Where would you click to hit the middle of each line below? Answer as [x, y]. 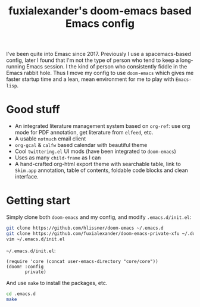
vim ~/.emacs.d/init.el [36, 239]
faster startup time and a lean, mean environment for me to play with [90, 79]
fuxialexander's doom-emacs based [100, 11]
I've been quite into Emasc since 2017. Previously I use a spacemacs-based [99, 54]
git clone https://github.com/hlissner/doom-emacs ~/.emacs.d [85, 228]
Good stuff [33, 110]
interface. [26, 177]
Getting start [38, 201]
